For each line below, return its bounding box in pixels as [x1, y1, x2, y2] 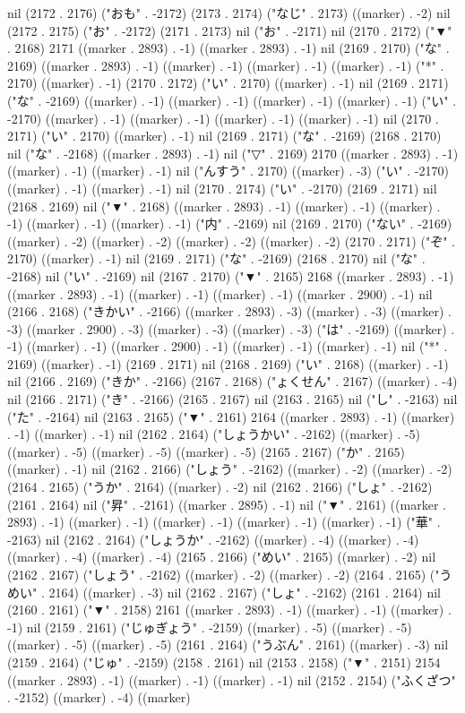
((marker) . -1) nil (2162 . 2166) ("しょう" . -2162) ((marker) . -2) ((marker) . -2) [7, 460, 452, 478]
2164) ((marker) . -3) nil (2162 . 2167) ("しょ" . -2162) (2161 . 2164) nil [48, 582, 441, 601]
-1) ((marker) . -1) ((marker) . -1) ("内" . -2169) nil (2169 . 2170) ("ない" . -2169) [7, 214, 452, 233]
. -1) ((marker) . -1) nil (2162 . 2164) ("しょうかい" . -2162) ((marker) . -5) [7, 425, 420, 443]
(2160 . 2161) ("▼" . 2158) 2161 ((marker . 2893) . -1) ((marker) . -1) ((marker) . [7, 600, 452, 619]
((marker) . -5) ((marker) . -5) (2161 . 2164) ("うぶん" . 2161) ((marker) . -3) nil [7, 635, 449, 654]
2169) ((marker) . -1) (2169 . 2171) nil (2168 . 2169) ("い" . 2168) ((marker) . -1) [7, 354, 449, 373]
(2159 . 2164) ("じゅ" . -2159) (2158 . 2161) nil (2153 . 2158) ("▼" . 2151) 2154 [7, 652, 441, 671]
